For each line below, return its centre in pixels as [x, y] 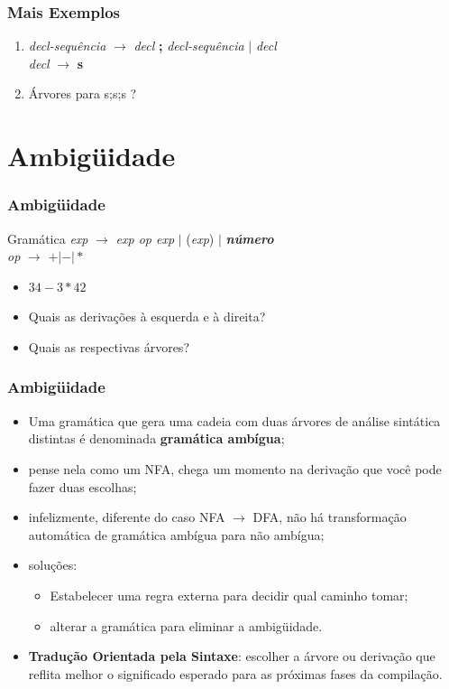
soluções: [53, 565]
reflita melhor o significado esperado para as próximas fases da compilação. [235, 673]
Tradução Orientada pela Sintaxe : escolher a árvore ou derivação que [232, 656]
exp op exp [145, 238]
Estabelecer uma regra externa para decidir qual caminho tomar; [229, 595]
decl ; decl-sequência [189, 46]
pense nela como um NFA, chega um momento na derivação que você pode [235, 468]
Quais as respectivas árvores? [109, 346]
